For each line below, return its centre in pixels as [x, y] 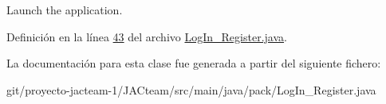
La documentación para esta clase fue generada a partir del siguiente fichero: [194, 63]
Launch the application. [65, 10]
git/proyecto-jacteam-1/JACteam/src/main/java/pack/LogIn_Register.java [191, 89]
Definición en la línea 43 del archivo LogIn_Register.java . [147, 36]
